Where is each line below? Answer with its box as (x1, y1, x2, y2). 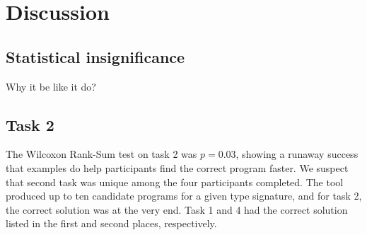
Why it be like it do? (6, 79, 96, 93)
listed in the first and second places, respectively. (6, 216, 217, 231)
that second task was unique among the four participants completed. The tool (6, 174, 344, 189)
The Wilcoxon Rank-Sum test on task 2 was (6, 147, 197, 161)
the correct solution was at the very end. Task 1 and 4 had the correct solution (6, 202, 348, 217)
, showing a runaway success (235, 147, 359, 161)
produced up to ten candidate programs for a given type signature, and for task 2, (6, 188, 362, 203)
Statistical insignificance (6, 45, 185, 67)
